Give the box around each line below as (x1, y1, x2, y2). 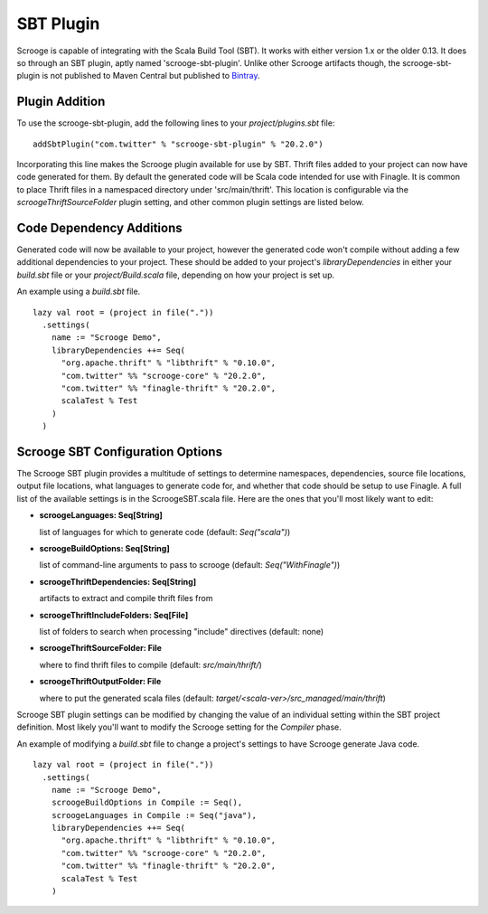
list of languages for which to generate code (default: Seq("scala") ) (39, 526, 291, 537)
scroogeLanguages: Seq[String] (39, 510, 163, 521)
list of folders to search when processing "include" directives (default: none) (39, 626, 324, 636)
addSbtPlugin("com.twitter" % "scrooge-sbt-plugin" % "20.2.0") (33, 138, 324, 149)
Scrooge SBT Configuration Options (16, 444, 223, 459)
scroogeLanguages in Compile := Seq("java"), (51, 810, 258, 820)
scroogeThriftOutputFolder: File (39, 676, 162, 687)
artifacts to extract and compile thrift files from (39, 593, 213, 604)
